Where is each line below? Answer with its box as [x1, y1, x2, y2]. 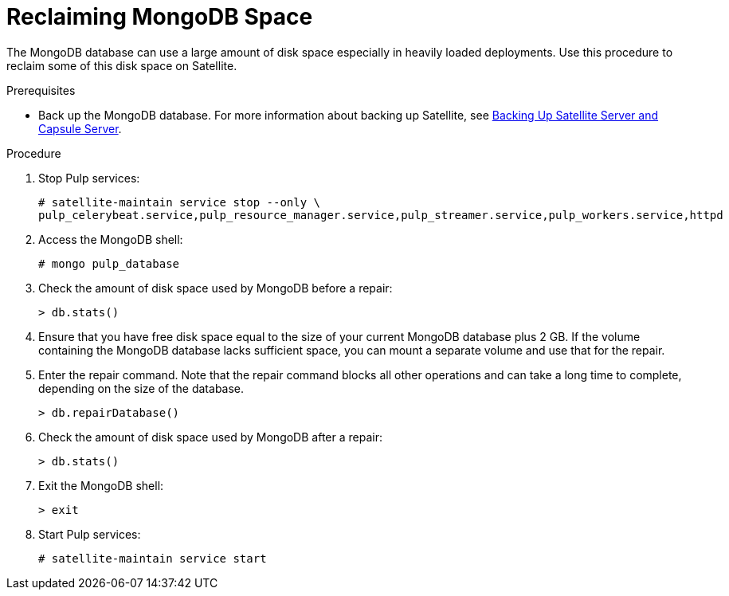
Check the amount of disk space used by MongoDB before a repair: [38, 280, 393, 295]
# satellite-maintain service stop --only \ [38, 195, 321, 209]
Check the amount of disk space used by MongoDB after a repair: [38, 429, 382, 444]
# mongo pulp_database [38, 257, 180, 270]
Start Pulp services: [38, 527, 141, 541]
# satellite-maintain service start [38, 551, 267, 565]
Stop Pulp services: [38, 171, 140, 185]
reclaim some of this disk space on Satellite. [6, 58, 237, 73]
